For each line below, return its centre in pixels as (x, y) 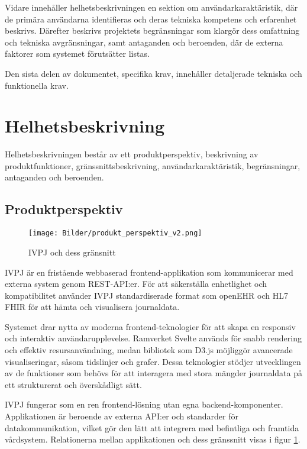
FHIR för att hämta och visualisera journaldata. (92, 307)
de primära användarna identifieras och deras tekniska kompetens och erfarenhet (151, 19)
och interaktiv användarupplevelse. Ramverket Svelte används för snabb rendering (153, 338)
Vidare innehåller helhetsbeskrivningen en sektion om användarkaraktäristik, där (151, 7)
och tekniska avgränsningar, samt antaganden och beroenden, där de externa (144, 42)
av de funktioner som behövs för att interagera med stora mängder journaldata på (153, 373)
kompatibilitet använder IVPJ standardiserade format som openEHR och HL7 (146, 295)
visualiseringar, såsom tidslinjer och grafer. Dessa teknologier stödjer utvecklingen (153, 361)
